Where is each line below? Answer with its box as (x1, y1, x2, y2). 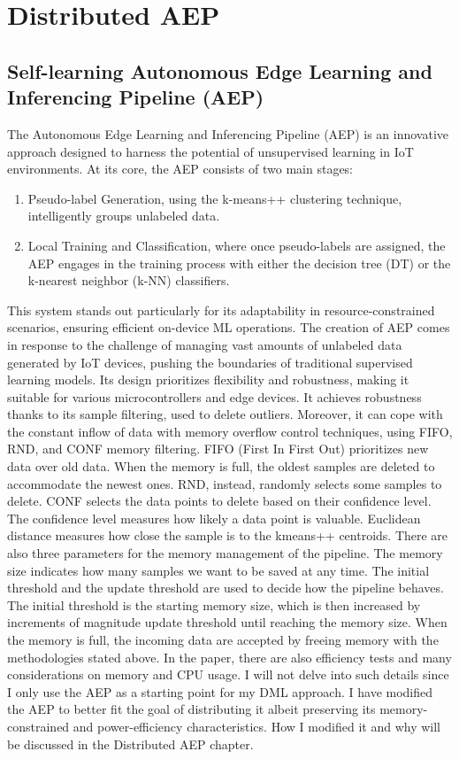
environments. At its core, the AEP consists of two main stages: (7, 159, 354, 178)
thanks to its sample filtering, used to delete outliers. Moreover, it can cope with (7, 405, 443, 423)
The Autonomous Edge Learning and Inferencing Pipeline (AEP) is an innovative (7, 124, 449, 143)
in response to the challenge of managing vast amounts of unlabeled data (7, 335, 402, 353)
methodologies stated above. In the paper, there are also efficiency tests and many (7, 647, 452, 666)
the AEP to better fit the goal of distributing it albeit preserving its (7, 700, 376, 718)
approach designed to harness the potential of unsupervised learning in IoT (7, 142, 414, 160)
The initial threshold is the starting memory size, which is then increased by (7, 595, 421, 614)
